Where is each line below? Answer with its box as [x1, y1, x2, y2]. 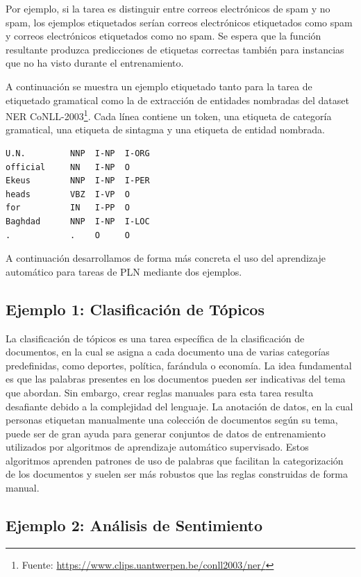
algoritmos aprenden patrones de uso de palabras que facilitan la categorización [6, 453, 344, 467]
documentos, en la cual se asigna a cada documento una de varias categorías [6, 344, 330, 359]
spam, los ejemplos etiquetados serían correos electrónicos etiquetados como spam [6, 15, 353, 29]
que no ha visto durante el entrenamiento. [6, 56, 184, 70]
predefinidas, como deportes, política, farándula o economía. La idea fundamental [6, 358, 352, 372]
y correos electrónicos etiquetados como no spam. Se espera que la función [6, 28, 321, 43]
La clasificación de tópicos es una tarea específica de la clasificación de [6, 331, 305, 345]
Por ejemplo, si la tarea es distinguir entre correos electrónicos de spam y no [6, 1, 330, 15]
